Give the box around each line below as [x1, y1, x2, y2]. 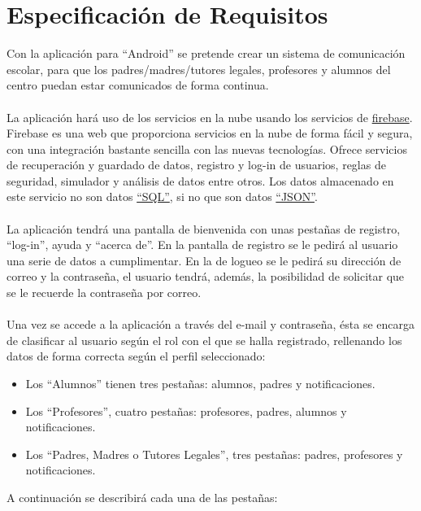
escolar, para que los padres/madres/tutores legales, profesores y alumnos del [7, 60, 391, 77]
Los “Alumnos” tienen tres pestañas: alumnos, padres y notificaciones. [25, 375, 375, 391]
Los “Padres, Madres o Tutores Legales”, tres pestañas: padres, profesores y [25, 445, 403, 462]
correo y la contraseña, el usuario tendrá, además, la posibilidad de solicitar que [7, 268, 405, 285]
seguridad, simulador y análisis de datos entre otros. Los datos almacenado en [7, 172, 394, 189]
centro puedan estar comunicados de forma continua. [7, 76, 269, 94]
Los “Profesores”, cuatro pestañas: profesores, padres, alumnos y [25, 402, 347, 419]
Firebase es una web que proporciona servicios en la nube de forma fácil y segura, [7, 124, 413, 142]
